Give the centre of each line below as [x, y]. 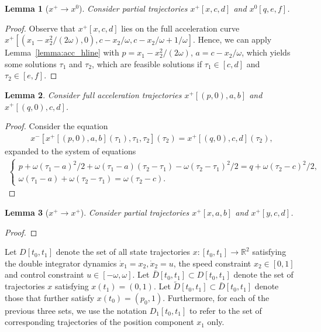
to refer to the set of [226, 310]
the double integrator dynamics [61, 263]
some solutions [31, 63]
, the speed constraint [212, 263]
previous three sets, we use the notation [76, 310]
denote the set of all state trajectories [123, 252]
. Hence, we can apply [232, 39]
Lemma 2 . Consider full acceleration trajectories [93, 94]
